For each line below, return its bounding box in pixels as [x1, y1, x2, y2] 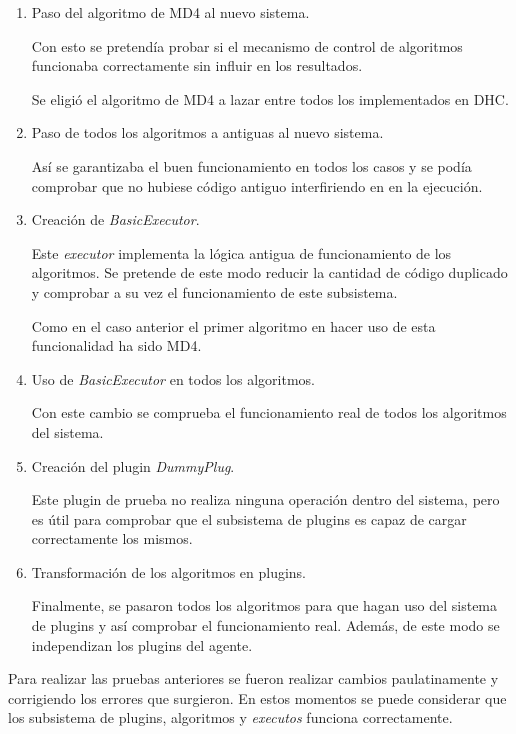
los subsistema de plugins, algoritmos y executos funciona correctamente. [8, 707, 453, 728]
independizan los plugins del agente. [31, 634, 253, 655]
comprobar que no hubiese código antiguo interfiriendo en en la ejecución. [31, 175, 483, 196]
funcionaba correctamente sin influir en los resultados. [31, 55, 363, 76]
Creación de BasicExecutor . [31, 209, 200, 230]
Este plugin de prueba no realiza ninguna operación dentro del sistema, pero [31, 489, 500, 510]
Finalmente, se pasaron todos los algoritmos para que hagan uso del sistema [31, 595, 498, 616]
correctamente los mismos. [31, 528, 193, 549]
